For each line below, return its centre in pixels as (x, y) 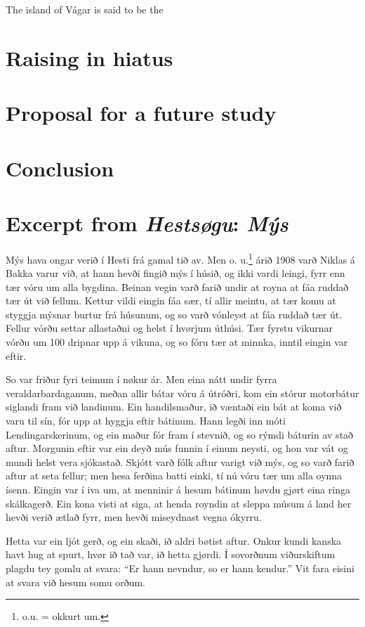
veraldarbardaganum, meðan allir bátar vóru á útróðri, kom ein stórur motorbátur (182, 393)
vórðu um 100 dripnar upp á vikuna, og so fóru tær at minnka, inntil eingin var (177, 342)
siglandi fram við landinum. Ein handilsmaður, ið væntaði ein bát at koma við (174, 407)
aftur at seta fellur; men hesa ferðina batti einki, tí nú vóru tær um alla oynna (174, 476)
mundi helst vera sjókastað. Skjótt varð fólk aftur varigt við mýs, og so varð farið (180, 461)
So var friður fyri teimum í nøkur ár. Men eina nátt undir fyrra (141, 379)
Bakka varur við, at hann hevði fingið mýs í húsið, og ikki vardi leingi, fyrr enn (175, 273)
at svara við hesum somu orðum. (76, 582)
